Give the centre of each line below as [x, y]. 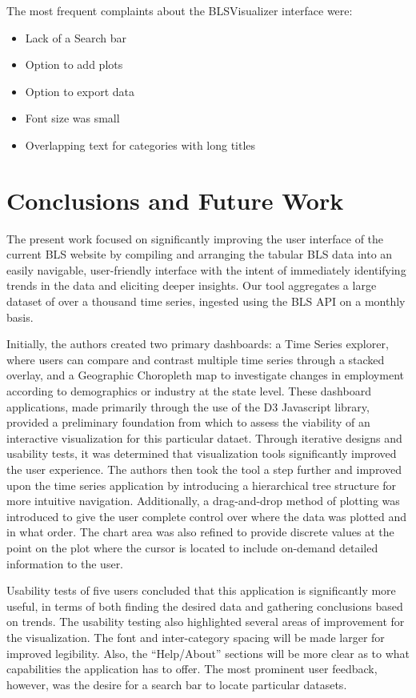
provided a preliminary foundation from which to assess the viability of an [188, 422]
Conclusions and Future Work [175, 200]
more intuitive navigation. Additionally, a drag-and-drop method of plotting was [203, 501]
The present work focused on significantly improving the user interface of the [195, 238]
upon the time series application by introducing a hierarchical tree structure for [202, 485]
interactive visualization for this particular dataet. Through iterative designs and [204, 437]
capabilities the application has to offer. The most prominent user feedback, [192, 669]
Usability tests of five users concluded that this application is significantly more [201, 590]
